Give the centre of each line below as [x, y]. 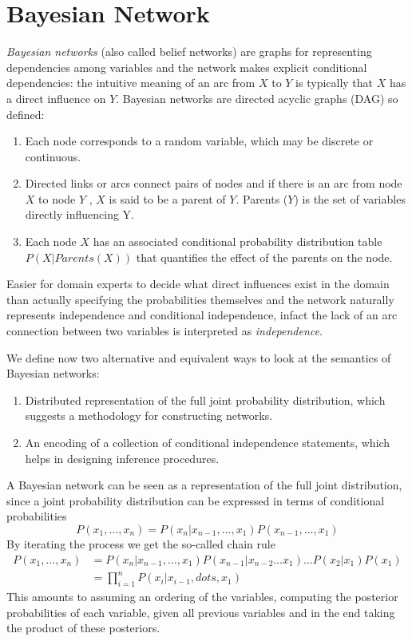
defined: [26, 114]
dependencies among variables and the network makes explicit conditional [187, 67]
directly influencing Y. [79, 214]
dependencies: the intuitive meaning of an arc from [131, 83]
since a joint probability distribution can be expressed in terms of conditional [196, 500]
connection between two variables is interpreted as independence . [164, 331]
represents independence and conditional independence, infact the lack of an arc [202, 315]
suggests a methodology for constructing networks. [149, 415]
